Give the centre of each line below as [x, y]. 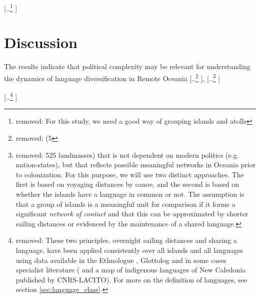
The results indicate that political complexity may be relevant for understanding [127, 66]
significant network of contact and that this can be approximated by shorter [132, 214]
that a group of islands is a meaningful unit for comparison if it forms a [125, 204]
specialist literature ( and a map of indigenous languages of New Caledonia [131, 270]
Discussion [41, 42]
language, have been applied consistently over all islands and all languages [129, 250]
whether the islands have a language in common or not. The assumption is [130, 194]
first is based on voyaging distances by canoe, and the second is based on [127, 184]
